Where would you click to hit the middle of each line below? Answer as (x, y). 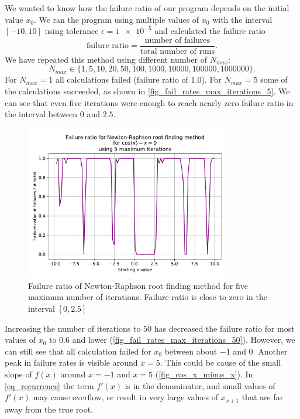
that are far (263, 397)
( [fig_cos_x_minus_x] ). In (204, 374)
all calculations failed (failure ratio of (122, 79)
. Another (270, 351)
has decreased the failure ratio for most (224, 328)
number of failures (177, 40)
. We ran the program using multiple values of (116, 19)
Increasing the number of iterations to (73, 328)
